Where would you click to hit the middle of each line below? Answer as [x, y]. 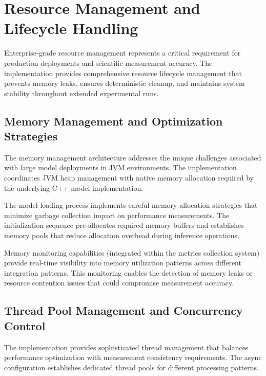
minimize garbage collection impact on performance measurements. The [117, 215]
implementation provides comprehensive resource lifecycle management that [123, 73]
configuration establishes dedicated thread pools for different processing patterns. [132, 367]
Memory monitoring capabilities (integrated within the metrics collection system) [132, 252]
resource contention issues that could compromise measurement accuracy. [119, 283]
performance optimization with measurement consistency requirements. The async [133, 357]
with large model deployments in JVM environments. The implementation [120, 167]
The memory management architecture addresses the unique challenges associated [133, 157]
